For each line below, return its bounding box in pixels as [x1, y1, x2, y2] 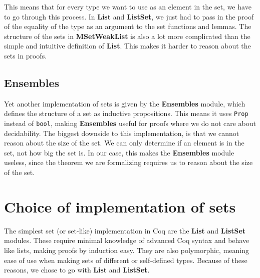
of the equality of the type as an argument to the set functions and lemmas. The [4, 21, 251, 31]
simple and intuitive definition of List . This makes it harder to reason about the [4, 40, 251, 51]
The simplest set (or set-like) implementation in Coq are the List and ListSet [4, 225, 246, 235]
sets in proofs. [4, 50, 47, 60]
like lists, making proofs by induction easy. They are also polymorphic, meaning [4, 244, 249, 255]
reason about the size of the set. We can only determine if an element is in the [4, 137, 244, 148]
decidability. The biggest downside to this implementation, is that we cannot [4, 127, 239, 138]
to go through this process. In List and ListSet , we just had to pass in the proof [4, 11, 254, 21]
